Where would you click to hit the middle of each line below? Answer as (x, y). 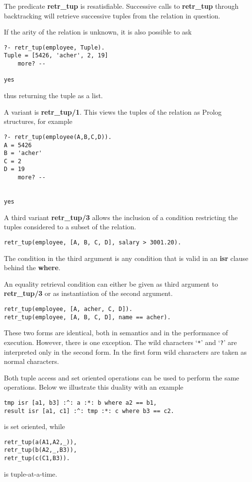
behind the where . (32, 267)
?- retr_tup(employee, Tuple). (54, 47)
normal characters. (32, 361)
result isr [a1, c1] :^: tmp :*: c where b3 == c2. (89, 411)
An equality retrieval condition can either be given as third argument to (111, 284)
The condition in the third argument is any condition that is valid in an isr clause (126, 258)
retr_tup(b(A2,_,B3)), (41, 450)
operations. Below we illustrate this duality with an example (94, 387)
